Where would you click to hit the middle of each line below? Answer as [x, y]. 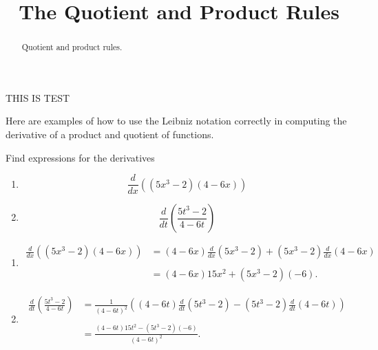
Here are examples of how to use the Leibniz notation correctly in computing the [176, 121]
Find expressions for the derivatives [80, 157]
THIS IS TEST [38, 97]
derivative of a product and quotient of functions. [110, 134]
